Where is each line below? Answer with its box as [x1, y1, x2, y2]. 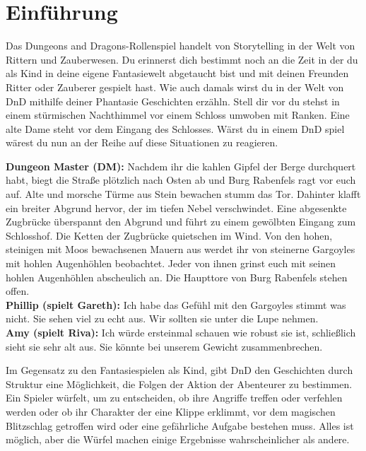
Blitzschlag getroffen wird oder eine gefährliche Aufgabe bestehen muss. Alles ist [6, 418, 354, 433]
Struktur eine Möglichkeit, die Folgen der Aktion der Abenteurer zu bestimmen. [6, 376, 353, 391]
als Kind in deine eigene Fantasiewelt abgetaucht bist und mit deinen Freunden [6, 66, 349, 81]
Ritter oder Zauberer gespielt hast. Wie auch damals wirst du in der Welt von [6, 79, 344, 94]
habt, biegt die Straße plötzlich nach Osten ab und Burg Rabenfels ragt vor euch [6, 172, 356, 187]
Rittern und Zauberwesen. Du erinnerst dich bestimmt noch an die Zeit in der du [6, 52, 358, 66]
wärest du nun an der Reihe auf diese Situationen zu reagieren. [6, 135, 278, 150]
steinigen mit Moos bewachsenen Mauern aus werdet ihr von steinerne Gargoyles [6, 242, 355, 257]
